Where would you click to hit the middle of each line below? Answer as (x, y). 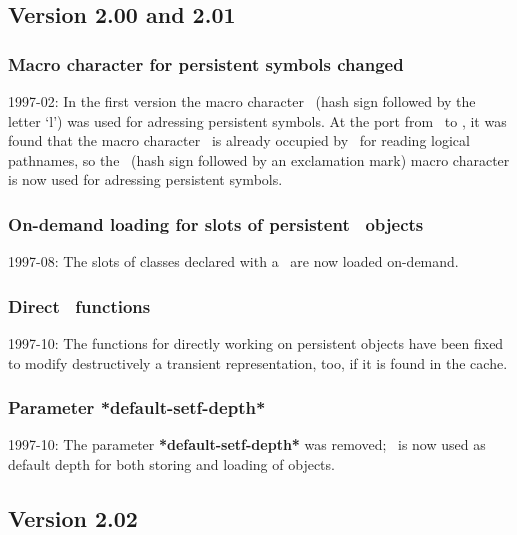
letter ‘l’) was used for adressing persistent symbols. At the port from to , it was (257, 120)
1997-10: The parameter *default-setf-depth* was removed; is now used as (247, 444)
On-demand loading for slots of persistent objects (216, 223)
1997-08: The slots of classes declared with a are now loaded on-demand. (233, 261)
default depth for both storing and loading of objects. (171, 464)
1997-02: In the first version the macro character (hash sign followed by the (242, 101)
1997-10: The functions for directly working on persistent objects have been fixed (256, 343)
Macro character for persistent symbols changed (206, 63)
